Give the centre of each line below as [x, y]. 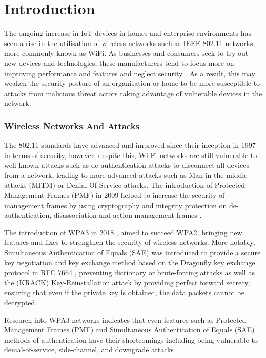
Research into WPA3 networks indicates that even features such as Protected [125, 319]
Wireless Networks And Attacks [72, 126]
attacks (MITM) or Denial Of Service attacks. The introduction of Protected [125, 185]
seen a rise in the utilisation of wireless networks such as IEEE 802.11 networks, [130, 43]
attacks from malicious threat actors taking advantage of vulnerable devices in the [133, 93]
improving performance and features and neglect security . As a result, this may [130, 73]
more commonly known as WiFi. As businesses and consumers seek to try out [126, 53]
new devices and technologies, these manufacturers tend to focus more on [119, 63]
